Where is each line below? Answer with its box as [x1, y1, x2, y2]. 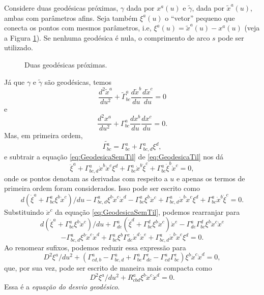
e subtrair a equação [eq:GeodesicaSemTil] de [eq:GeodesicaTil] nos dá [4, 151, 224, 161]
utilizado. [4, 42, 33, 53]
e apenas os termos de [176, 173, 245, 183]
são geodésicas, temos [44, 76, 111, 87]
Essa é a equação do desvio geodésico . [4, 281, 120, 292]
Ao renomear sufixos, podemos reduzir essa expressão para [4, 242, 186, 252]
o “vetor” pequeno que [165, 12, 235, 23]
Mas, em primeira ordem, [4, 130, 83, 141]
